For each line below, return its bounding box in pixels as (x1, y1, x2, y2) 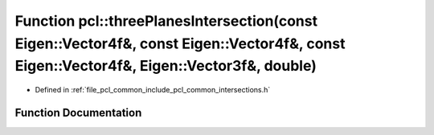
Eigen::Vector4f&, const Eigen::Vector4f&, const (14, 35, 346, 52)
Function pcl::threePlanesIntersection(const (14, 12, 317, 30)
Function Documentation (14, 105, 142, 120)
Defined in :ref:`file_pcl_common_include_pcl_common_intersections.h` (35, 85, 271, 95)
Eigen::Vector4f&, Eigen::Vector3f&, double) (14, 57, 317, 76)
